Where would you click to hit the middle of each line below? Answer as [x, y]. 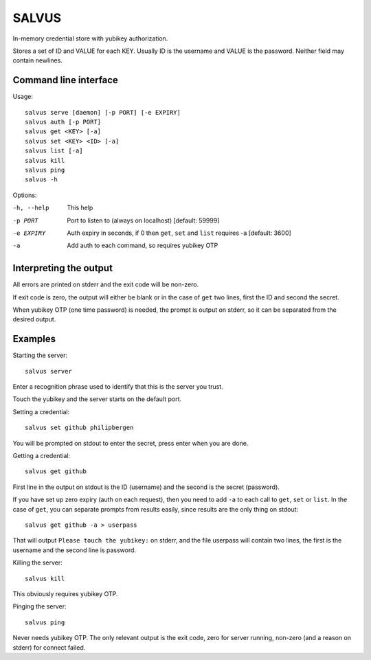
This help [80, 208]
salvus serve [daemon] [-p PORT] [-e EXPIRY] [103, 112]
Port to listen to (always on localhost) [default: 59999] [143, 220]
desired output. [34, 319]
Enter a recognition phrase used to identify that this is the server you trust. [118, 387]
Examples [34, 339]
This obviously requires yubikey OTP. [65, 593]
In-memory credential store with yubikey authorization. [90, 38]
